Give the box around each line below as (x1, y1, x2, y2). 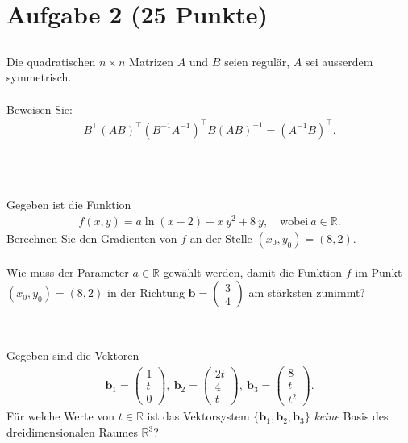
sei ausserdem (306, 52, 373, 69)
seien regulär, (224, 52, 290, 69)
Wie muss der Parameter (6, 263, 129, 280)
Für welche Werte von (6, 407, 115, 424)
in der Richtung (106, 284, 185, 301)
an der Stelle (189, 229, 252, 246)
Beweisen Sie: (6, 100, 73, 117)
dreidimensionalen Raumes (6, 424, 138, 440)
